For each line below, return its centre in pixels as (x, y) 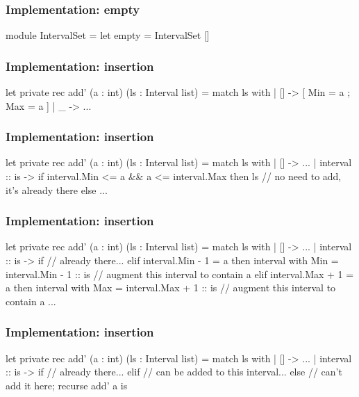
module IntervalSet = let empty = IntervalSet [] (108, 35)
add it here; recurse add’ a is (67, 385)
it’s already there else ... (57, 189)
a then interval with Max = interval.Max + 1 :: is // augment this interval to (171, 287)
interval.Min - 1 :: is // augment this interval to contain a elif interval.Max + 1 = (180, 274)
